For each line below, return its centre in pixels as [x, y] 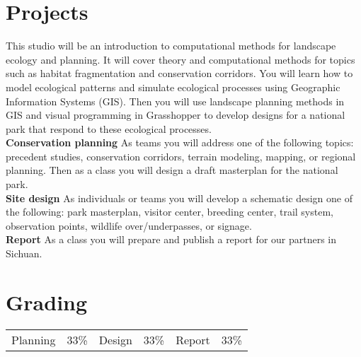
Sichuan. [24, 253]
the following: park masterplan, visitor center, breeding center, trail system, [170, 212]
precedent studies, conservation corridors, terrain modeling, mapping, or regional [181, 156]
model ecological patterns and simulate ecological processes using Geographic [173, 87]
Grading [47, 302]
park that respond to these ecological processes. [109, 128]
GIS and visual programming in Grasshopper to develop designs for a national [176, 115]
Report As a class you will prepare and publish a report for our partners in [171, 239]
